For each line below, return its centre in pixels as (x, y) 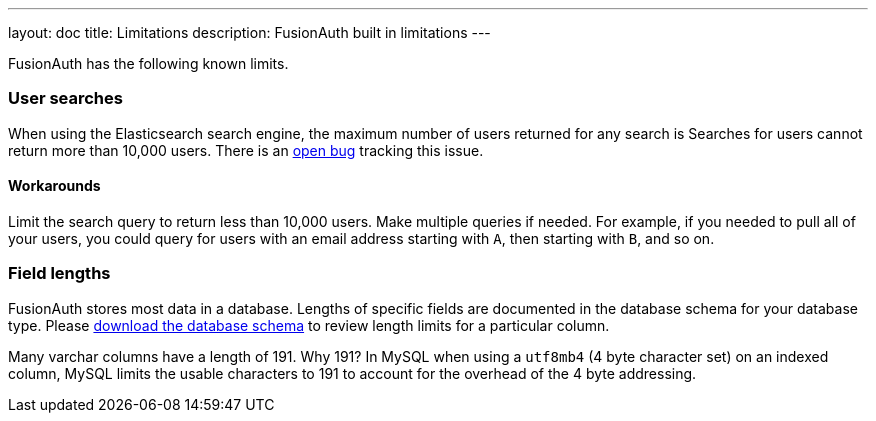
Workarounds (54, 186)
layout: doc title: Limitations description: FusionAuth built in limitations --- (249, 32)
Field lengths (59, 273)
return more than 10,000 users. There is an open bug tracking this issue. (246, 150)
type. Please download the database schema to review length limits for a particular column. (309, 325)
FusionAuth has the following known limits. (148, 63)
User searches (65, 98)
